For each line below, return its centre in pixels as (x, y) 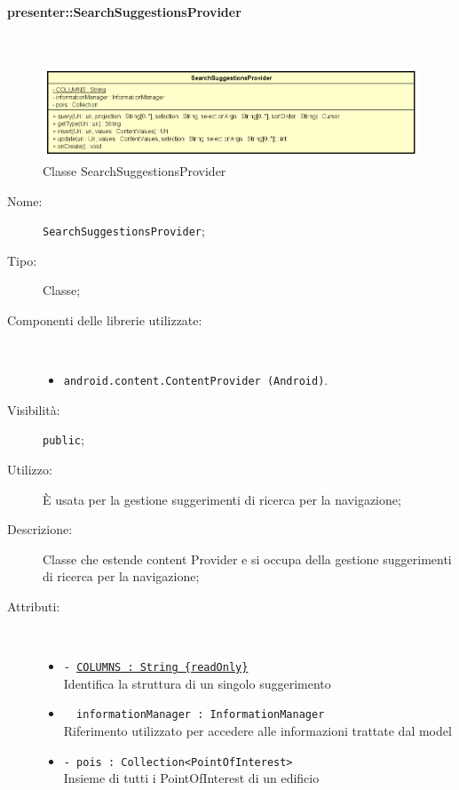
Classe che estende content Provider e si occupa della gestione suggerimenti (247, 559)
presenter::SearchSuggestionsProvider (124, 11)
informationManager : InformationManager (201, 715)
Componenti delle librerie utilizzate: (105, 319)
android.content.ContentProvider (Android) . (196, 380)
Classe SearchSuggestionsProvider (135, 170)
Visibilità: (34, 409)
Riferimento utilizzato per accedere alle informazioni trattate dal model (257, 731)
